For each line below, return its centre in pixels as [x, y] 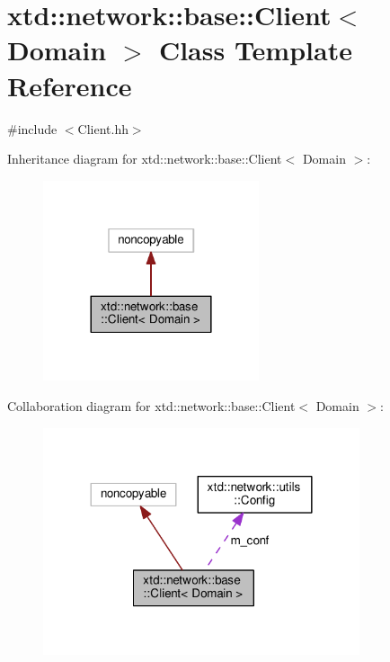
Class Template [255, 50]
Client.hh [103, 128]
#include [32, 128]
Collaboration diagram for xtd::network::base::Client [151, 406]
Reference [70, 85]
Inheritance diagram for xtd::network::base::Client [145, 159]
